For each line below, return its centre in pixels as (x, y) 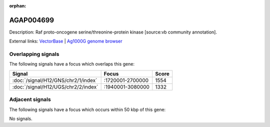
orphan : (18, 6)
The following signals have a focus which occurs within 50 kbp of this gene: (87, 109)
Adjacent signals (30, 99)
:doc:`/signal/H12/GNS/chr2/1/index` (55, 80)
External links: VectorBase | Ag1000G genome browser (66, 41)
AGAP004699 (32, 20)
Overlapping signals (34, 54)
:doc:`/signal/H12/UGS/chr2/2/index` (55, 86)
